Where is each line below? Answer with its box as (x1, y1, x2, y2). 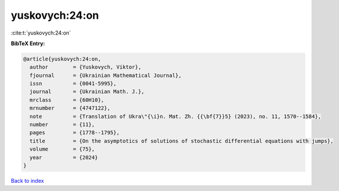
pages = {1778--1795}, (29, 129, 120, 136)
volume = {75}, (29, 146, 95, 152)
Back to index (11, 177, 44, 184)
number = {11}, (29, 121, 95, 128)
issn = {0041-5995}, (29, 80, 117, 87)
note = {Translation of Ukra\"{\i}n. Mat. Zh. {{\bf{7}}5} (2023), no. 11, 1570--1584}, (29, 113, 321, 120)
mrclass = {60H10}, (29, 97, 104, 103)
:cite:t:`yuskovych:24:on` (11, 29, 71, 36)
